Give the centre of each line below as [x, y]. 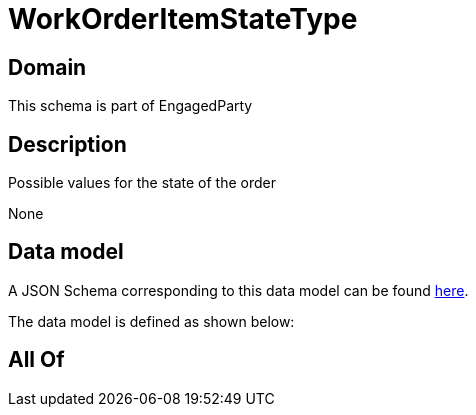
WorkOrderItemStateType [183, 19]
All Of [36, 360]
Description [67, 144]
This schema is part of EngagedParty [130, 106]
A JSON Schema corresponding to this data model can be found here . [238, 290]
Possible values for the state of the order [142, 183]
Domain [47, 67]
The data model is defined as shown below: [151, 321]
